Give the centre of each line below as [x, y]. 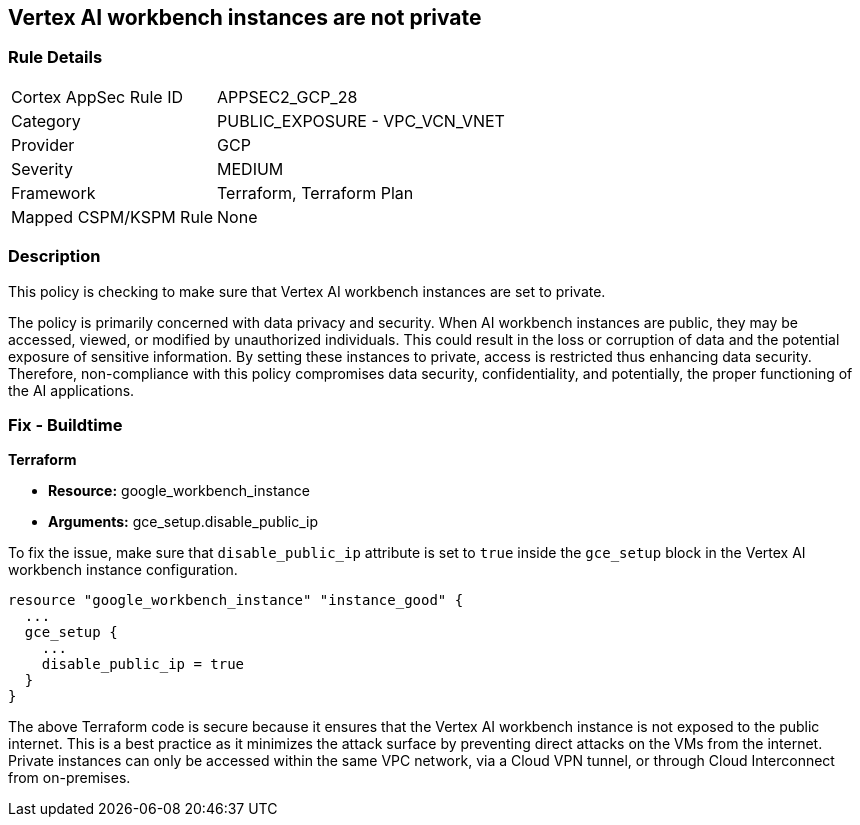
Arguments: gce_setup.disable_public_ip [183, 522]
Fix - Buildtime [65, 424]
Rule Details [55, 57]
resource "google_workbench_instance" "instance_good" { [236, 600]
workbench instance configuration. [123, 570]
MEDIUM [250, 168]
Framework [53, 192]
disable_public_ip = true [143, 664]
